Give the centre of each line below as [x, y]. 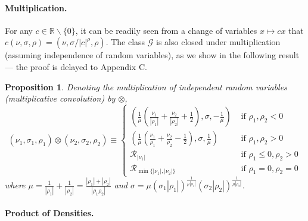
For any [19, 30]
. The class [125, 42]
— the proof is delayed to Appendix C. [76, 66]
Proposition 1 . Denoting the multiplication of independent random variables [146, 86]
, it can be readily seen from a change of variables [166, 30]
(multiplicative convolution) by [60, 98]
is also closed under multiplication [218, 42]
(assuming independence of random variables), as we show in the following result [152, 55]
